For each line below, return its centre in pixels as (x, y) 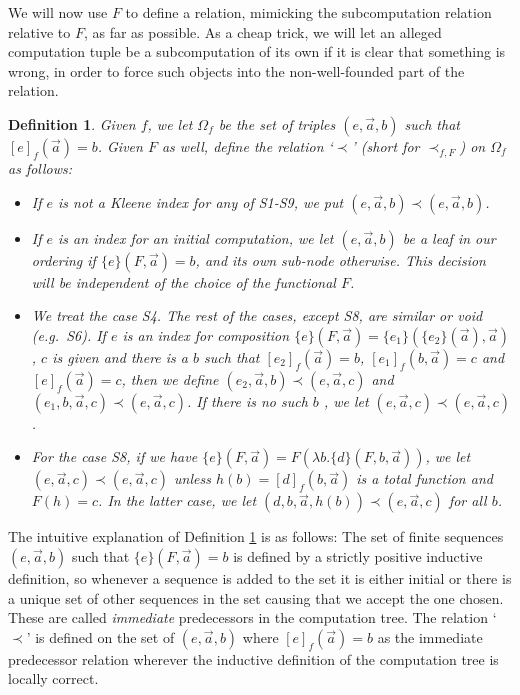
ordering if (63, 259)
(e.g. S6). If (68, 334)
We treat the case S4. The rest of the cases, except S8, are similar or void (257, 315)
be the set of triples (277, 123)
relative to (39, 31)
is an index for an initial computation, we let (196, 237)
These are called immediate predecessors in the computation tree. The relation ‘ (252, 617)
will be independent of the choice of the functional (183, 281)
